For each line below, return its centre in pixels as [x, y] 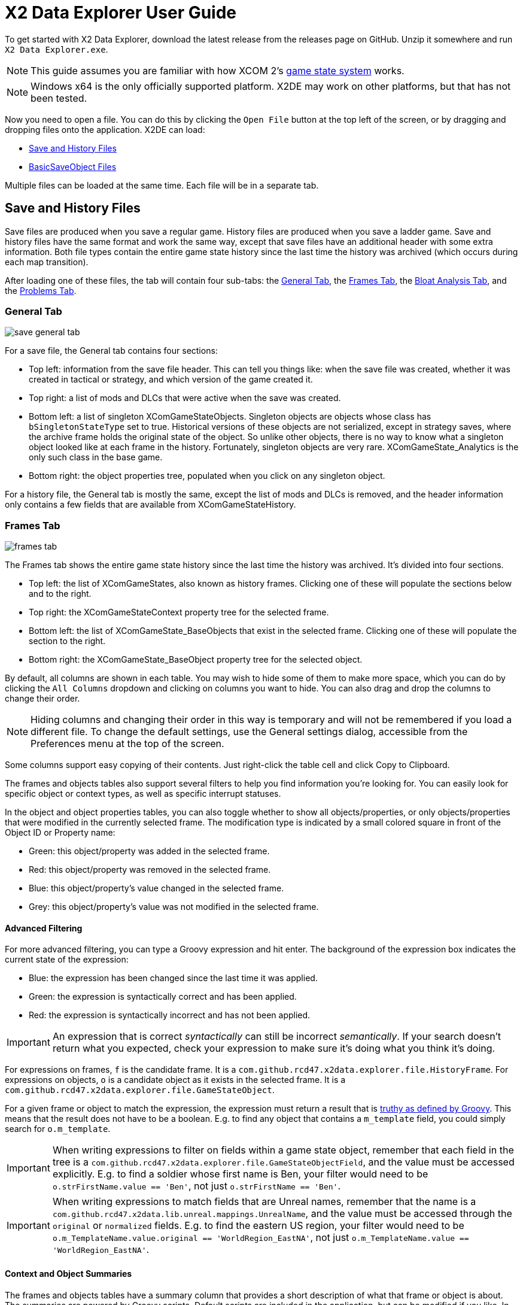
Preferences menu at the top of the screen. [127, 744]
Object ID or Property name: [60, 833]
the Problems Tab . [41, 290]
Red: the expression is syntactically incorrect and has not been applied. [170, 1015]
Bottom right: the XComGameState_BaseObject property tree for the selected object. [196, 660]
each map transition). [47, 262]
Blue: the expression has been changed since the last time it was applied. [173, 978]
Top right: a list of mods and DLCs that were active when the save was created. [185, 398]
